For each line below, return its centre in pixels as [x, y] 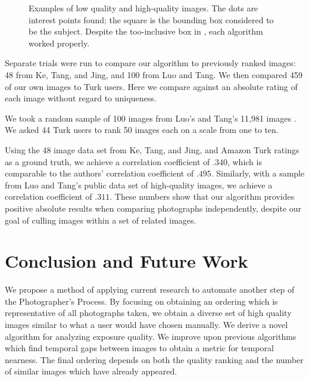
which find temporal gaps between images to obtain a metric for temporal [139, 348]
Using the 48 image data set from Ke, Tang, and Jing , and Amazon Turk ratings [152, 149]
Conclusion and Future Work [127, 261]
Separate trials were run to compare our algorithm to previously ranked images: [150, 63]
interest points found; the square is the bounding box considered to [151, 19]
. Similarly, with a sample [258, 173]
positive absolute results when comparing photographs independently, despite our [153, 208]
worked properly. [59, 43]
